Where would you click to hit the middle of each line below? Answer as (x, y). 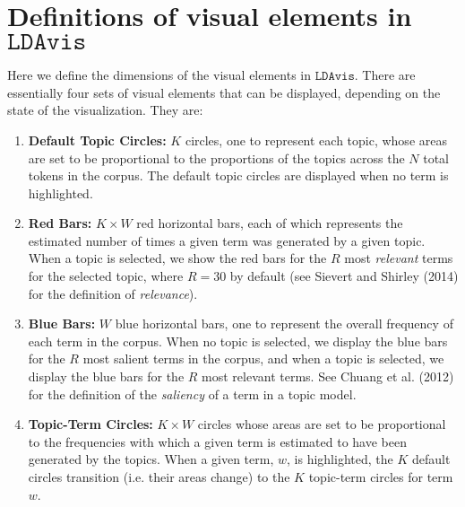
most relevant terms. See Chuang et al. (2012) (328, 376)
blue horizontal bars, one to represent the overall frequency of (284, 323)
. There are (385, 75)
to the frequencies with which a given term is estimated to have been (217, 441)
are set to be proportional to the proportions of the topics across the (216, 157)
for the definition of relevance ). (113, 293)
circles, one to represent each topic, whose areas (316, 140)
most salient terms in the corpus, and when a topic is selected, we (263, 358)
